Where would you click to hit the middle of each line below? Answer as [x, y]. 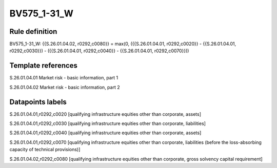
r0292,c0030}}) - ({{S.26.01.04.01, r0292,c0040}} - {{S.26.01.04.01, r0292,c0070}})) [99, 51]
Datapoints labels [38, 102]
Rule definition [33, 31]
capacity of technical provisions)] [45, 150]
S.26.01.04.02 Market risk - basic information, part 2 [65, 87]
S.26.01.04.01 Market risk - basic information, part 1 [64, 78]
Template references [44, 66]
